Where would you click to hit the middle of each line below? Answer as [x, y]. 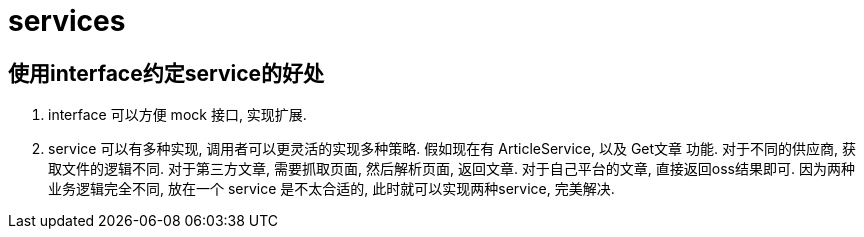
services [67, 21]
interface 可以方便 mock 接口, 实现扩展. [177, 115]
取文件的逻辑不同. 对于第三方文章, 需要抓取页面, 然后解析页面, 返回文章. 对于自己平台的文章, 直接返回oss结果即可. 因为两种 [451, 169]
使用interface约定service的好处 [166, 73]
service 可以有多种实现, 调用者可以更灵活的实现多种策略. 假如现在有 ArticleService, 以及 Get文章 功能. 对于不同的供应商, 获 [452, 149]
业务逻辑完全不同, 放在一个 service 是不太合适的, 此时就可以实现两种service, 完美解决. [331, 189]
